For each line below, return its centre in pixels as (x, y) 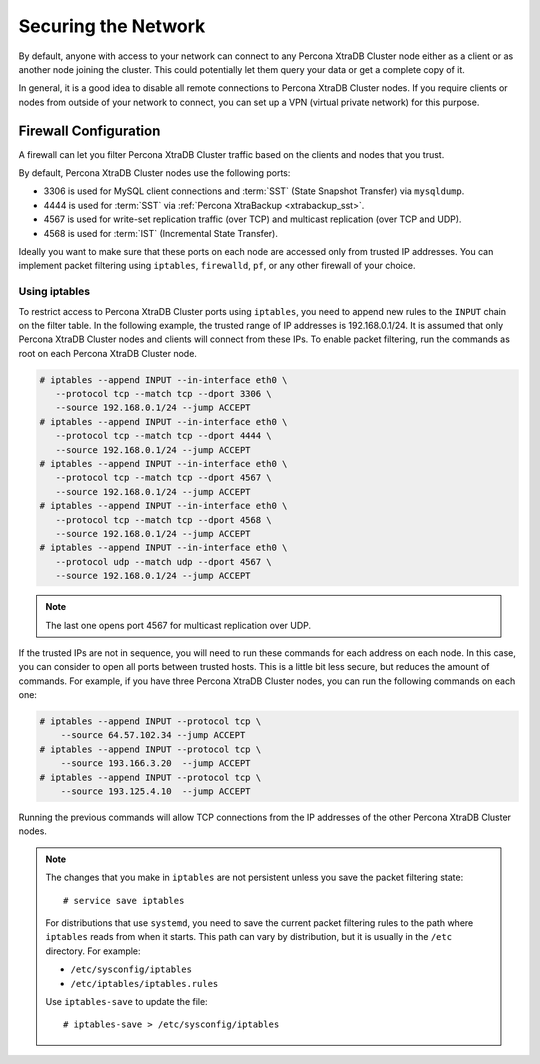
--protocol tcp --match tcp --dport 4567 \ (163, 478)
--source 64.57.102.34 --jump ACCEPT (153, 735)
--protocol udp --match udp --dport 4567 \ (163, 561)
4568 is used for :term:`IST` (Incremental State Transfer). (161, 233)
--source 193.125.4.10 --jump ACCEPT (155, 791)
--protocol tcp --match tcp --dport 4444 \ (163, 436)
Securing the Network (112, 26)
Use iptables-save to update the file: (127, 1001)
